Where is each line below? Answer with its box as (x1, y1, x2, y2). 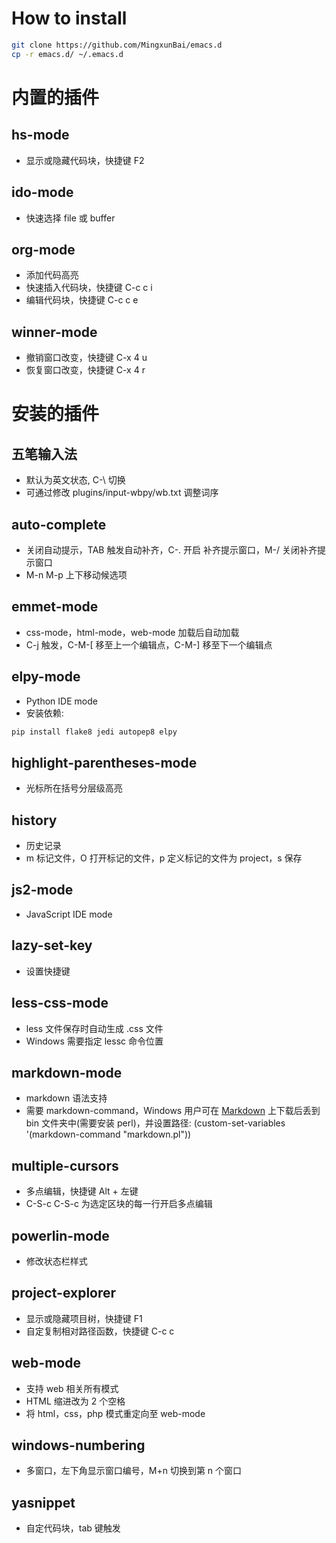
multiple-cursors (11, 1157, 119, 1174)
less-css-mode (11, 995, 109, 1012)
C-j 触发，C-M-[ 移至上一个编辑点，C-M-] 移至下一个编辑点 (25, 638, 273, 651)
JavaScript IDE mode (25, 908, 113, 920)
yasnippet (11, 1494, 76, 1511)
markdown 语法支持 (25, 1092, 108, 1104)
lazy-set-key (11, 937, 93, 954)
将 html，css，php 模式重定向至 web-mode (25, 1407, 206, 1419)
